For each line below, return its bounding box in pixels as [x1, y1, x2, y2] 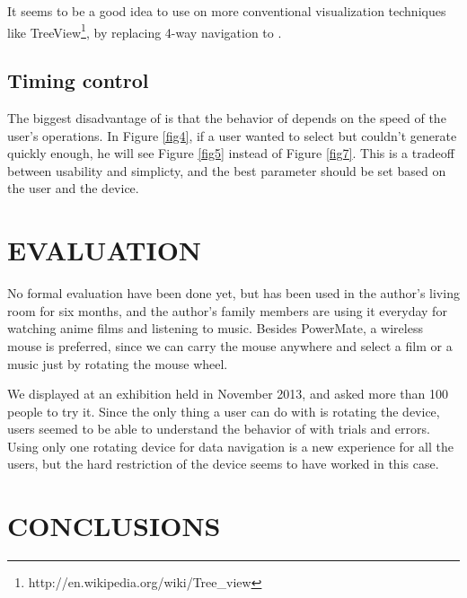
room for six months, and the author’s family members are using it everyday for [7, 301, 447, 320]
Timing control [7, 66, 149, 94]
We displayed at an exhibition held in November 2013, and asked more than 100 [7, 384, 449, 403]
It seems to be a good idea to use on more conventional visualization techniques [7, 2, 446, 20]
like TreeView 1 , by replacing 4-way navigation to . [7, 20, 282, 41]
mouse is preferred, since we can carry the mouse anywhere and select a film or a [7, 336, 453, 355]
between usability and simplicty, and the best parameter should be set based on [7, 161, 446, 180]
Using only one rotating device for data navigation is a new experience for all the [7, 436, 454, 455]
